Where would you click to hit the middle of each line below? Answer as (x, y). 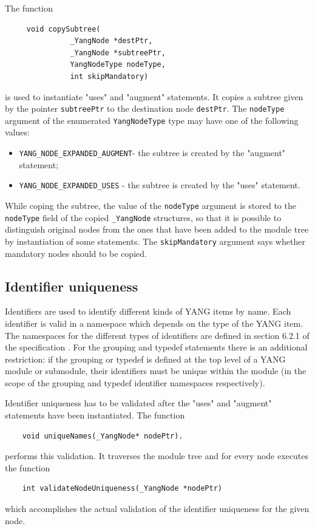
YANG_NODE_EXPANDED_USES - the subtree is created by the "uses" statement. (160, 185)
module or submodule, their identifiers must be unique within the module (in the (156, 371)
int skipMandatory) (109, 76)
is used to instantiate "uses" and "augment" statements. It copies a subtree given (154, 96)
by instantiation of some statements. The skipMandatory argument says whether (155, 241)
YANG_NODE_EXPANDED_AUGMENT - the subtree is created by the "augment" (152, 153)
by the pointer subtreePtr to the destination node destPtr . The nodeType (145, 108)
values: (17, 132)
